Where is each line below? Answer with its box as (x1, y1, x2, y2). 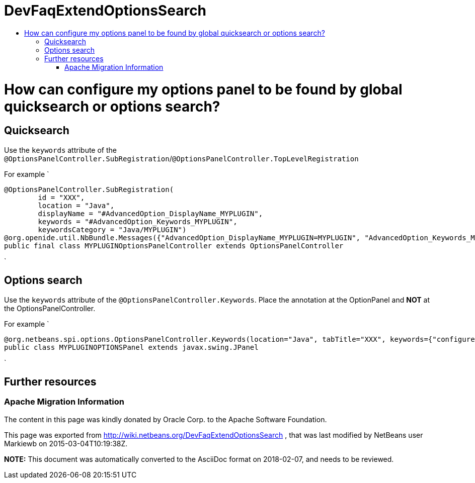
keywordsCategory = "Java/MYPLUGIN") (38, 225, 187, 234)
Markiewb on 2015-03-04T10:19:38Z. (4, 439, 128, 448)
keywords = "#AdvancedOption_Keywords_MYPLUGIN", (38, 217, 238, 226)
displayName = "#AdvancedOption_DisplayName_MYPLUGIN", (38, 209, 263, 218)
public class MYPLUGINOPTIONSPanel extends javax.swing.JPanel (4, 343, 259, 351)
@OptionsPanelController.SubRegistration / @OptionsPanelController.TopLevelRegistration (4, 154, 359, 163)
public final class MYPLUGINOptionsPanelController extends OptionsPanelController (4, 241, 344, 250)
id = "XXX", (38, 193, 85, 202)
